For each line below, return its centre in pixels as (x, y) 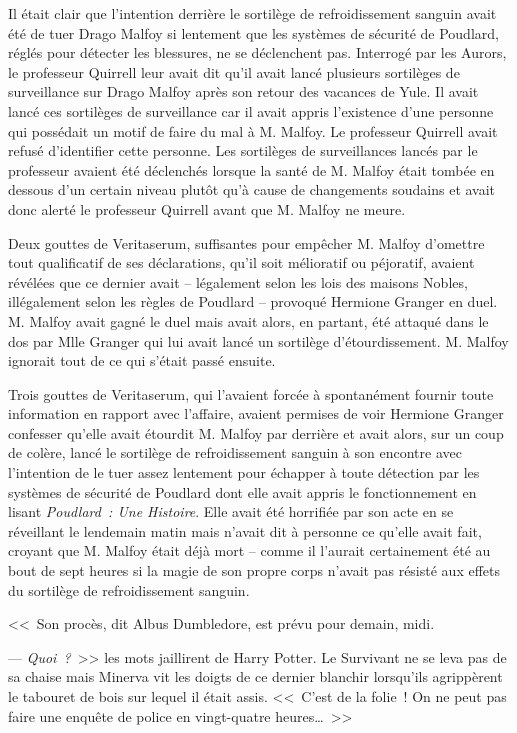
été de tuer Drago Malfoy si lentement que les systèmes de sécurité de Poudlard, (253, 32)
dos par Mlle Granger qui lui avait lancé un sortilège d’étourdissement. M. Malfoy (258, 340)
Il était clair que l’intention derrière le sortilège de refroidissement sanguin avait (252, 13)
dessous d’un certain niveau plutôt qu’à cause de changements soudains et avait (252, 189)
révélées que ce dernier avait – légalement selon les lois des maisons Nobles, (238, 281)
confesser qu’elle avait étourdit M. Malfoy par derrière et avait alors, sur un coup (256, 432)
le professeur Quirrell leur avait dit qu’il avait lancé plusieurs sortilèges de (234, 71)
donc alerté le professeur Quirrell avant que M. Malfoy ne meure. (207, 208)
